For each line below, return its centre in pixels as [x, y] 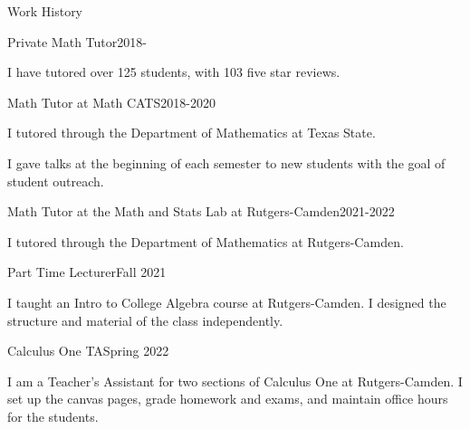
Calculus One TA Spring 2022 [88, 351]
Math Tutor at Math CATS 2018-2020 [111, 102]
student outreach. [56, 181]
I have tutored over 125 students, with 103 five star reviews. [174, 72]
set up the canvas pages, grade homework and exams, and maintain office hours [228, 399]
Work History [45, 11]
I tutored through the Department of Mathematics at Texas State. [192, 133]
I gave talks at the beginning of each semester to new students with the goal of [226, 162]
